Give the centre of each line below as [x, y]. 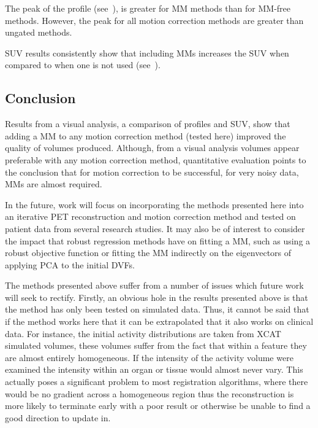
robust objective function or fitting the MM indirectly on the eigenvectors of [148, 253]
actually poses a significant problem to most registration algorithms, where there [157, 382]
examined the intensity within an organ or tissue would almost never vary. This [154, 369]
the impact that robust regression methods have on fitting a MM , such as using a [158, 240]
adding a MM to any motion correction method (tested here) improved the [146, 135]
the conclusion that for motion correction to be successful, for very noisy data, [152, 172]
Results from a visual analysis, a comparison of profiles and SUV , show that [148, 124]
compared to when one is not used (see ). [83, 65]
